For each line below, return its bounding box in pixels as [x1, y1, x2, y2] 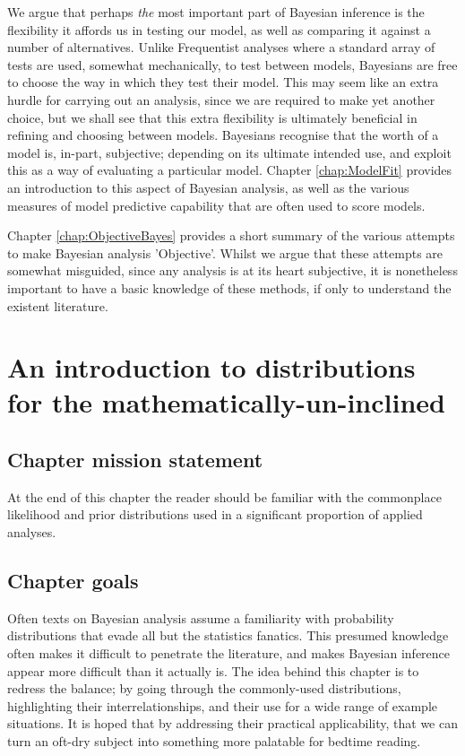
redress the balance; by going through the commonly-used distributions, [7, 679, 401, 698]
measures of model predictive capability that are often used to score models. [7, 196, 426, 214]
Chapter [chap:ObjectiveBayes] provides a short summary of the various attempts [7, 226, 455, 245]
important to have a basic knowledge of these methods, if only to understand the [7, 278, 452, 297]
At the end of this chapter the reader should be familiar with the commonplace [7, 487, 442, 506]
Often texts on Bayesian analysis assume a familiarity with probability [7, 608, 394, 627]
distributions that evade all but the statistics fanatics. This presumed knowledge [7, 626, 449, 645]
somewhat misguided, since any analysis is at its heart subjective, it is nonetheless [7, 261, 458, 280]
